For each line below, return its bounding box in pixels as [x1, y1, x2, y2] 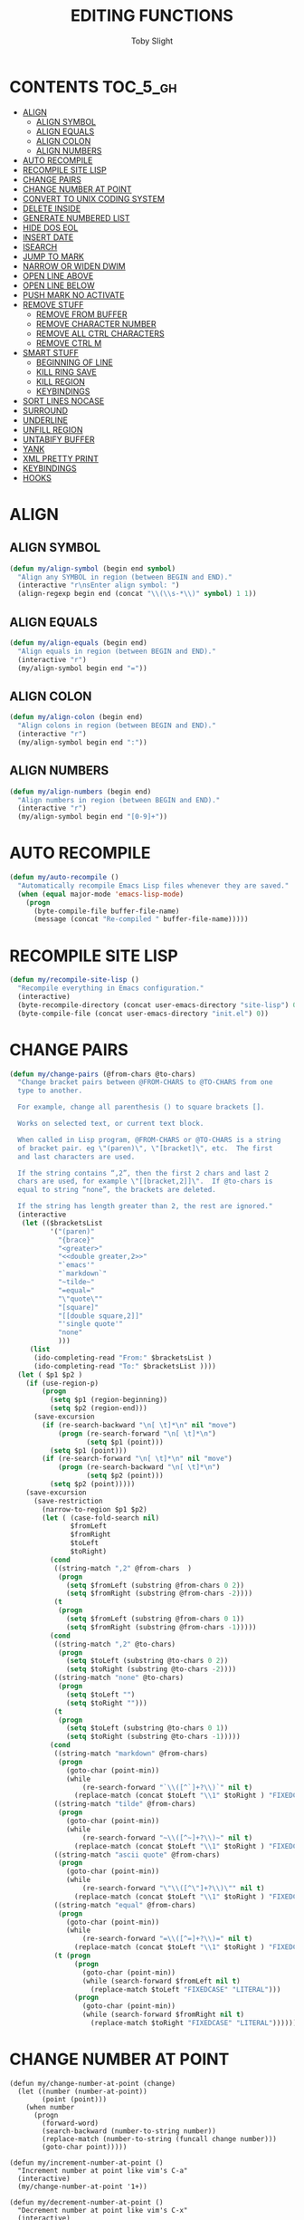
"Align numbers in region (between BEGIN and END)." [17, 795, 221, 804]
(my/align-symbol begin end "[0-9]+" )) [17, 812, 168, 822]
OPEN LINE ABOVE [22, 270, 94, 281]
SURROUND [22, 405, 68, 416]
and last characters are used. [17, 1152, 136, 1161]
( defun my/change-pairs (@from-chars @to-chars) [9, 1070, 196, 1079]
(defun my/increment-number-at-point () [9, 2158, 165, 2167]
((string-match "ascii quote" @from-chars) [53, 1850, 221, 1860]
